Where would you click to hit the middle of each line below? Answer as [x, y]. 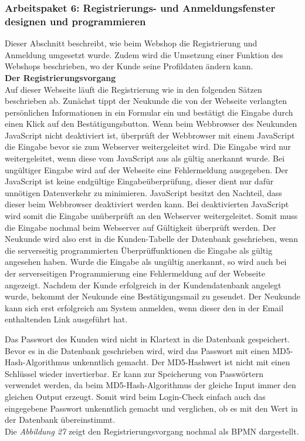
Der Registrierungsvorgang [60, 77]
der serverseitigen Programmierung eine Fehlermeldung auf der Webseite [135, 273]
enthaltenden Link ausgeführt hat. [66, 319]
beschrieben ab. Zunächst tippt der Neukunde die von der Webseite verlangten [146, 101]
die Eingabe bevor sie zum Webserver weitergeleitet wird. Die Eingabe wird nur [148, 147]
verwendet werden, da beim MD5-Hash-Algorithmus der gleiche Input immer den [150, 385]
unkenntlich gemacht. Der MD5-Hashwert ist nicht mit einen [181, 362]
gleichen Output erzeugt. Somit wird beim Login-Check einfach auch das [135, 396]
